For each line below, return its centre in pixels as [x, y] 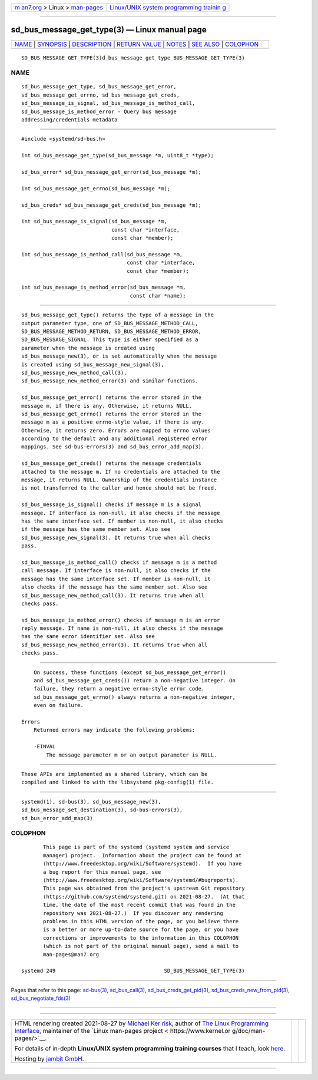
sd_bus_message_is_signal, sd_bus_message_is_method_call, [108, 103]
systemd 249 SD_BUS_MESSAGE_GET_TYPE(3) [133, 971]
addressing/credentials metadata [69, 120]
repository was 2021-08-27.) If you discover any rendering [133, 913]
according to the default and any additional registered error [115, 439]
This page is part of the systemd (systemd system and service [136, 847]
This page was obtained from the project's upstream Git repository [144, 889]
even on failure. [58, 705]
